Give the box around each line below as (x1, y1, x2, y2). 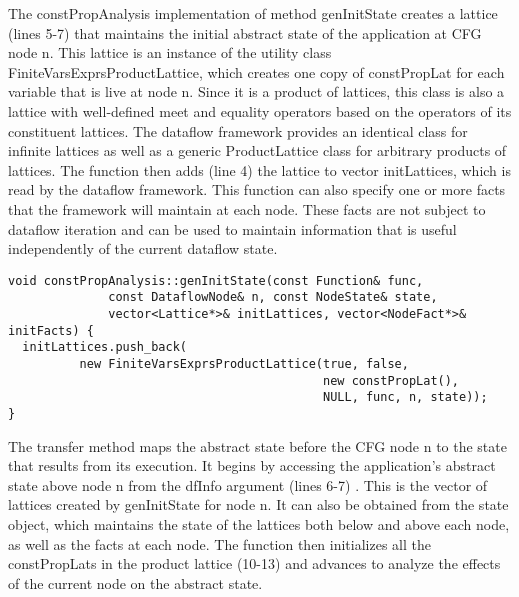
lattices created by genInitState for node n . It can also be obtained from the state (8, 494, 509, 515)
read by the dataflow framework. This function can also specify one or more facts (8, 179, 506, 200)
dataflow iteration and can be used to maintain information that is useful (8, 218, 457, 239)
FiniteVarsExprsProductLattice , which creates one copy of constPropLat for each (8, 61, 505, 82)
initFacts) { (8, 323, 94, 338)
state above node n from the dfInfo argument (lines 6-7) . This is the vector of (8, 474, 488, 495)
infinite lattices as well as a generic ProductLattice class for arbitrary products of (8, 140, 507, 161)
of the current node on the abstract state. (8, 572, 263, 593)
